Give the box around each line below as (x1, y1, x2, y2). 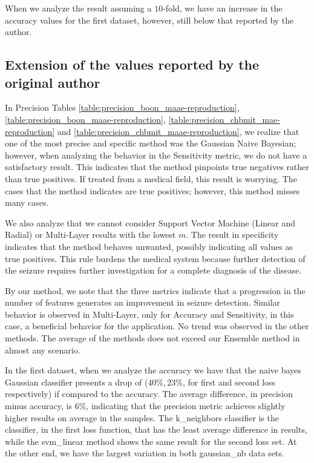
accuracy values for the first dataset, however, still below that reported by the (5, 13, 294, 26)
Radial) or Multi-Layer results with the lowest (5, 228, 176, 241)
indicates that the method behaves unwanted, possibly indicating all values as (5, 240, 293, 252)
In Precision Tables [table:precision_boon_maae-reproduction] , (5, 101, 240, 114)
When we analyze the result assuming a (5, 2, 152, 14)
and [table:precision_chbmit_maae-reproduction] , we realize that (57, 125, 299, 137)
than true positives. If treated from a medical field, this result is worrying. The (5, 172, 297, 185)
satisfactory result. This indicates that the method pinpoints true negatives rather (5, 160, 309, 173)
